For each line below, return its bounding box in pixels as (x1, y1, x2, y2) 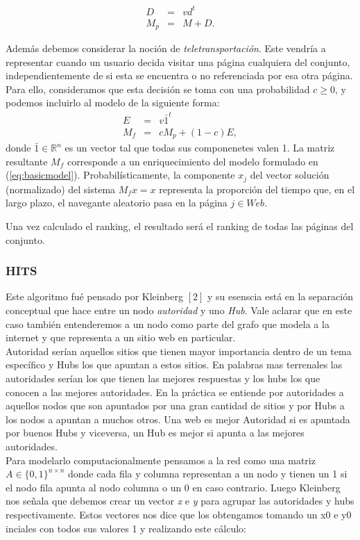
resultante (6, 154, 48, 168)
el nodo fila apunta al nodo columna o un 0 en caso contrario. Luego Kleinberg (6, 480, 341, 494)
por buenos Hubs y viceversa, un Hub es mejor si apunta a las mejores (6, 425, 305, 440)
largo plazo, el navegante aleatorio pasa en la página (6, 195, 228, 210)
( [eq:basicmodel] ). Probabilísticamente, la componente (6, 167, 235, 182)
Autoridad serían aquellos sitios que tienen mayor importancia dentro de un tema (6, 343, 352, 358)
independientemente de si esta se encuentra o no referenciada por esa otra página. (6, 68, 353, 83)
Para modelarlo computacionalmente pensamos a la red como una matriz (6, 452, 316, 467)
